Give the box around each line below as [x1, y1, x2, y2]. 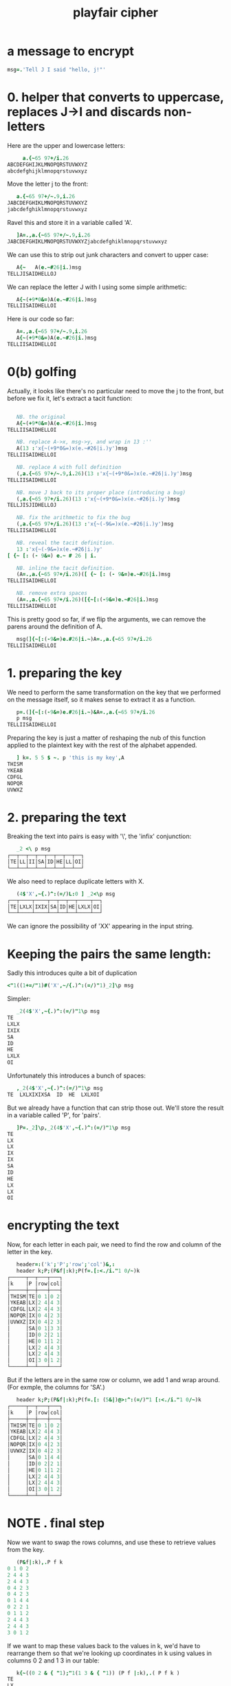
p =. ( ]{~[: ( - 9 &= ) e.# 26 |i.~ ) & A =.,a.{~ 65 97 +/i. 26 [16, 708, 155, 716]
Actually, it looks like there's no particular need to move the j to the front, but [7, 386, 224, 395]
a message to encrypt [7, 43, 134, 59]
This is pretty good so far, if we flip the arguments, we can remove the [7, 615, 206, 623]
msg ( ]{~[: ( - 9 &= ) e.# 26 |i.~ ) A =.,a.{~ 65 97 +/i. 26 [16, 635, 153, 642]
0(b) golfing [7, 364, 77, 380]
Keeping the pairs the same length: [7, 946, 212, 962]
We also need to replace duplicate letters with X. [7, 877, 144, 885]
